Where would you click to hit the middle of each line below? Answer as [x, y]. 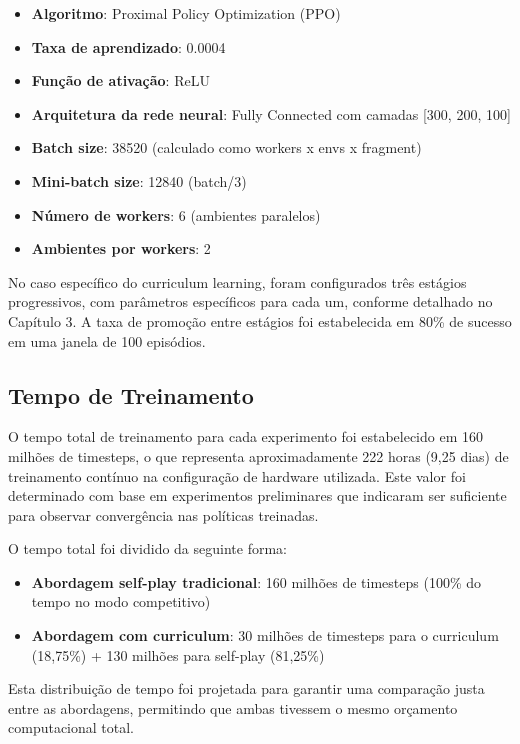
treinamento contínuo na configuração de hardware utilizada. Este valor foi [237, 475]
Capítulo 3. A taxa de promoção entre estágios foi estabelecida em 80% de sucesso [260, 320]
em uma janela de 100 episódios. [107, 340]
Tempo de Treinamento [131, 394]
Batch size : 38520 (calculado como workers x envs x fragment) [226, 147]
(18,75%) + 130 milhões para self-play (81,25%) [178, 654]
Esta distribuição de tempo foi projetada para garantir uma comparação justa [246, 688]
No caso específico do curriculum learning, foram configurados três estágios [237, 281]
